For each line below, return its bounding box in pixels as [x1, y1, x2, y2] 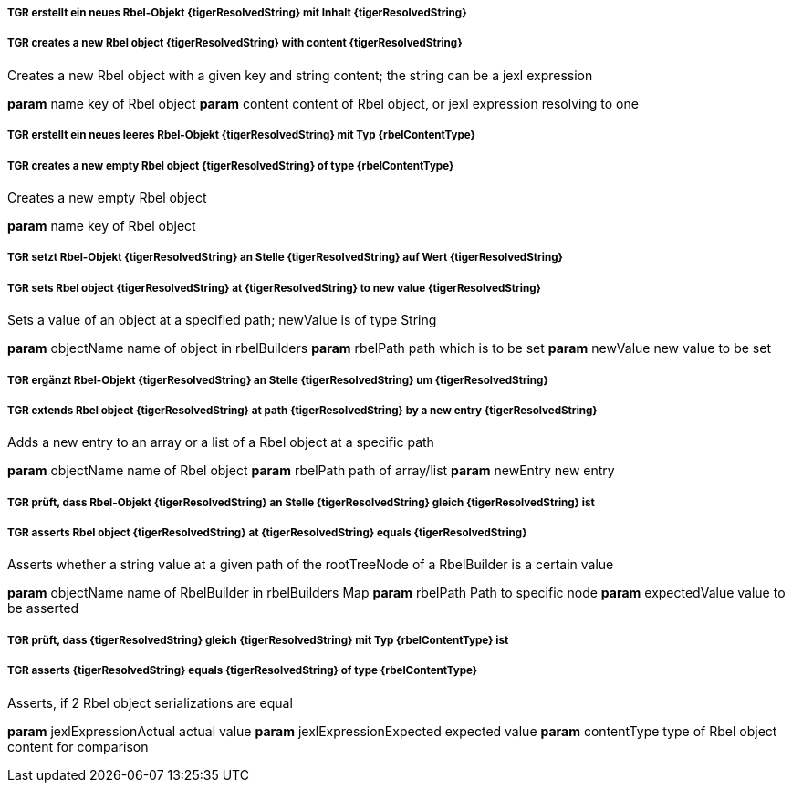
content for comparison [7, 738, 149, 754]
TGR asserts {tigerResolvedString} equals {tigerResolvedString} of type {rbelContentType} [7, 664, 478, 678]
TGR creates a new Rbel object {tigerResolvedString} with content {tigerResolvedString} [7, 36, 463, 50]
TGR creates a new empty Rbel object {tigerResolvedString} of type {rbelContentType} [7, 159, 454, 172]
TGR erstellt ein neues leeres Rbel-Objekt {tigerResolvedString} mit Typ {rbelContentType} [7, 129, 475, 142]
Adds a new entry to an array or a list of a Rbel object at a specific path [7, 434, 434, 451]
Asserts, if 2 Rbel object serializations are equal [7, 694, 293, 711]
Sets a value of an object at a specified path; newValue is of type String [7, 312, 437, 328]
